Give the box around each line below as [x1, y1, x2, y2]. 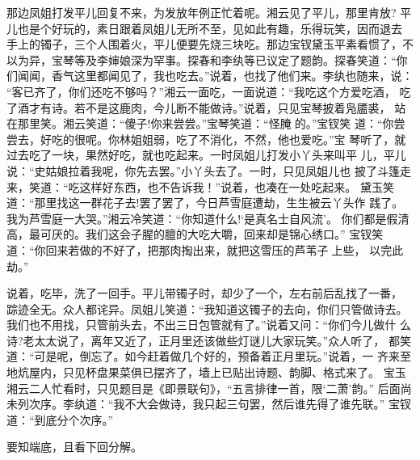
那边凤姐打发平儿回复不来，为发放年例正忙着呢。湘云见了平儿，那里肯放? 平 [6, 4, 412, 20]
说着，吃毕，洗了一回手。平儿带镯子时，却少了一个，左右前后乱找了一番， [6, 285, 402, 302]
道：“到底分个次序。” [6, 411, 114, 428]
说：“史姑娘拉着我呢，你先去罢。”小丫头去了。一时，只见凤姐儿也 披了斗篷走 [6, 162, 411, 179]
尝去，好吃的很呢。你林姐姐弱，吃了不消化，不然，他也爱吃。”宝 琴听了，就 [6, 130, 406, 147]
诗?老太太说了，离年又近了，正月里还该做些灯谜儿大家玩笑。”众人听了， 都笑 [6, 331, 411, 348]
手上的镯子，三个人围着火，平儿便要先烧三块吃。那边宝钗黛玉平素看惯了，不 [6, 36, 414, 53]
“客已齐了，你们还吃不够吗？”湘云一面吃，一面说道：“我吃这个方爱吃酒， [6, 82, 396, 99]
